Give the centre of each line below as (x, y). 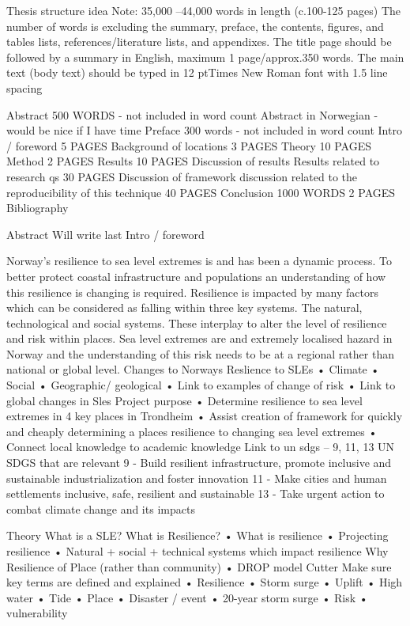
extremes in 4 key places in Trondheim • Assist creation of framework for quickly (205, 416)
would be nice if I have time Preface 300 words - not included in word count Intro (204, 130)
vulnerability (37, 613)
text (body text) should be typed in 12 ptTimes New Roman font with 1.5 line (197, 72)
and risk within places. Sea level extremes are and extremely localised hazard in (199, 338)
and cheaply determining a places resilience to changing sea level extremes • (192, 431)
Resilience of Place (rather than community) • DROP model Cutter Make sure (199, 566)
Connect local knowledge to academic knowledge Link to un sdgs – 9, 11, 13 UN (201, 447)
